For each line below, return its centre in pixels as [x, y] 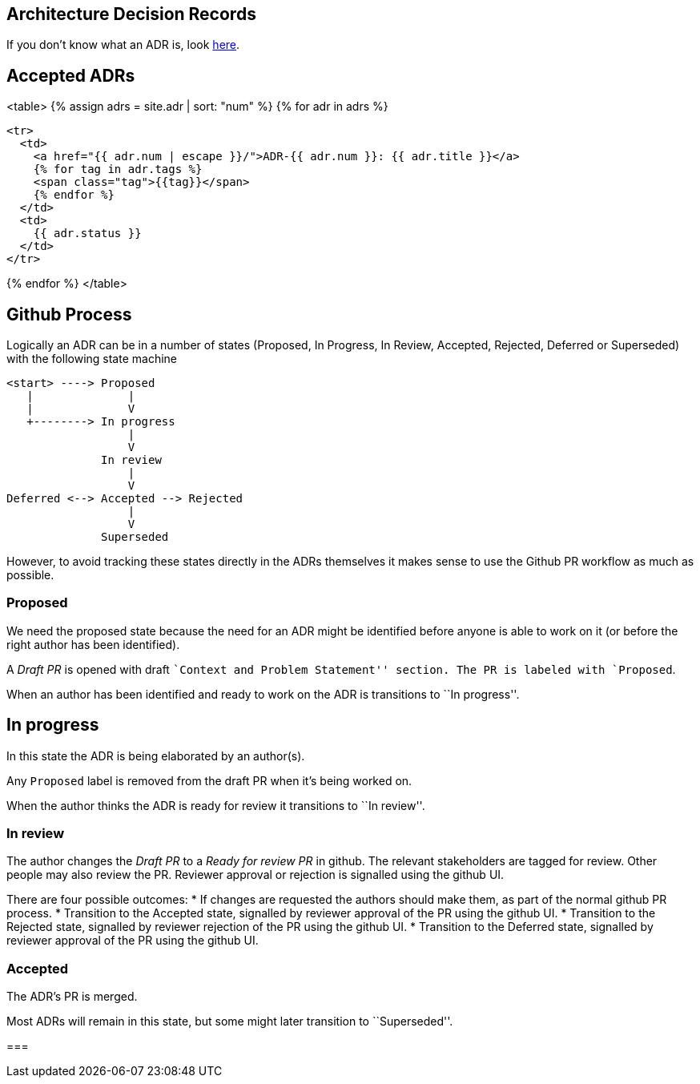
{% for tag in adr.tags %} [118, 169]
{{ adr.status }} [87, 234]
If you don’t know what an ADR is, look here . [123, 45]
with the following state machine [92, 359]
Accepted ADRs [71, 75]
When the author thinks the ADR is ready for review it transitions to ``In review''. [216, 805]
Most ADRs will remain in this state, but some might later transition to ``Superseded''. [230, 1022]
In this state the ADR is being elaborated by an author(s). [156, 756]
